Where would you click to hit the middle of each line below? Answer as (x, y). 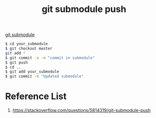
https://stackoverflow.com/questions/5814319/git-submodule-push (81, 110)
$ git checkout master (29, 48)
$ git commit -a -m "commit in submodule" (50, 58)
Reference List (36, 96)
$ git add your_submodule (32, 72)
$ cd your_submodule (27, 44)
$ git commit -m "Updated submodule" (44, 76)
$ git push (16, 62)
